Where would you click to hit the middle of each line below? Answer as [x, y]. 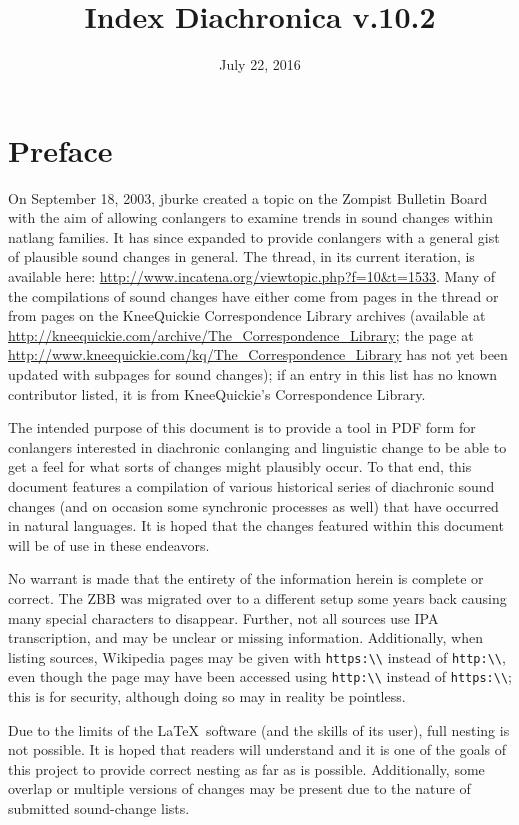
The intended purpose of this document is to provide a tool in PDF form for [242, 427]
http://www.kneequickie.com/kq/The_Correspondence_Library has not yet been [258, 354]
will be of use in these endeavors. [109, 544]
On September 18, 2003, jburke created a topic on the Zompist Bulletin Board [248, 197]
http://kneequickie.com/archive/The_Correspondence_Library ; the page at [241, 334]
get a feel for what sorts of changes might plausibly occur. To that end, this [240, 466]
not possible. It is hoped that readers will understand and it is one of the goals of [257, 749]
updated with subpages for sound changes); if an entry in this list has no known [253, 374]
